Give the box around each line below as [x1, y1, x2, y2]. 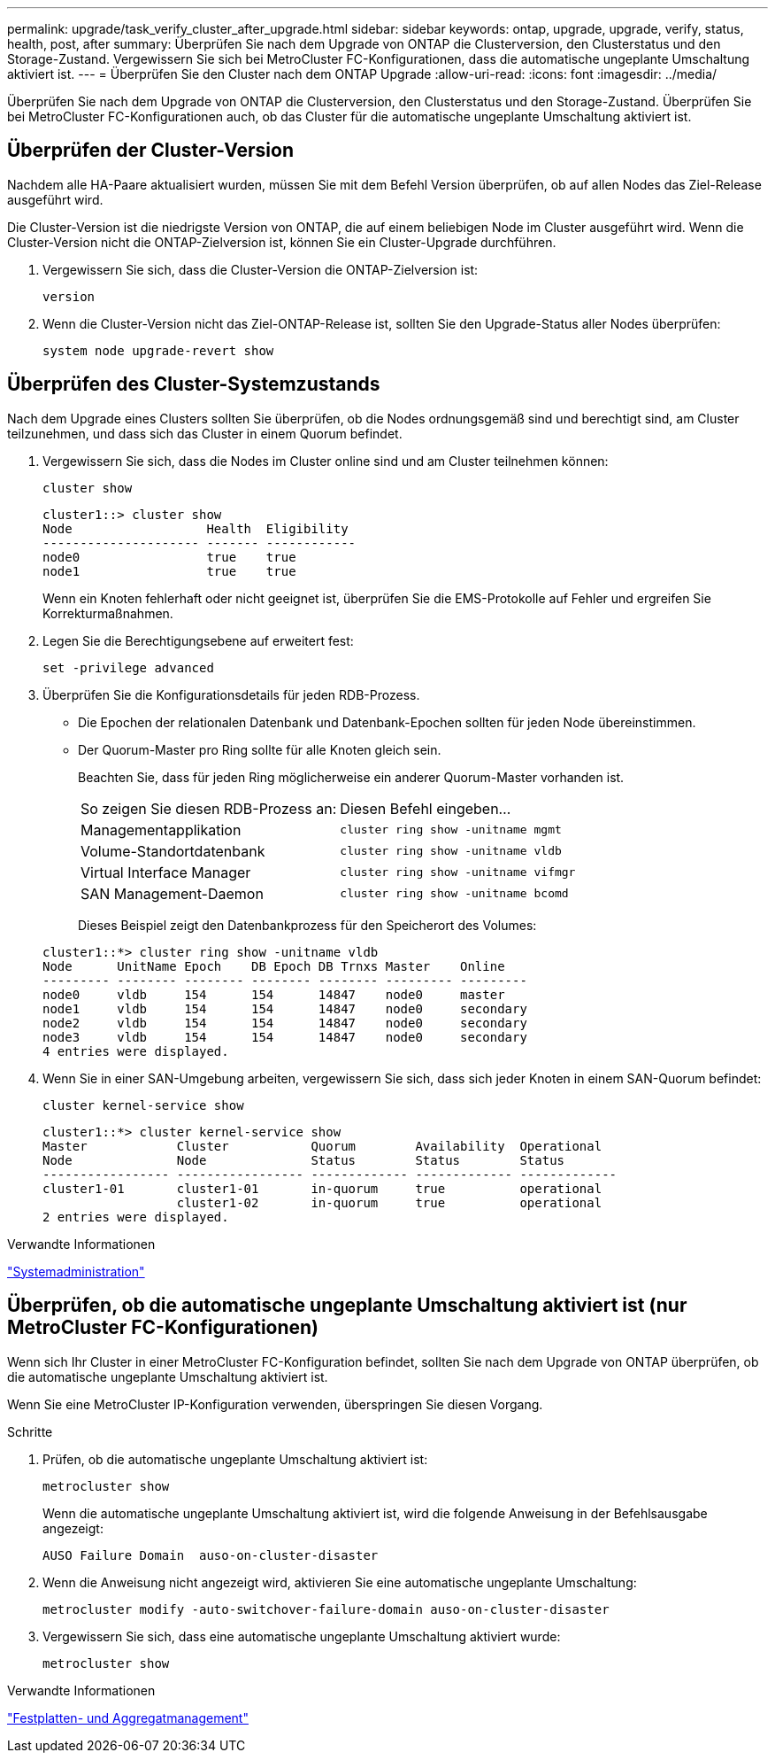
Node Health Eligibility [42, 521, 349, 536]
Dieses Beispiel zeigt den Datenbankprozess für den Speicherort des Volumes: [78, 917, 537, 933]
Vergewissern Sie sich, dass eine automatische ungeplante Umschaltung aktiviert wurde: [42, 1628, 561, 1644]
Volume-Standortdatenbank [81, 841, 265, 860]
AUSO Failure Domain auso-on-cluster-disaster [42, 1547, 379, 1562]
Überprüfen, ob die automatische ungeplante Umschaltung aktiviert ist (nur [7, 1294, 687, 1317]
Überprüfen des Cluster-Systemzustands [7, 373, 380, 396]
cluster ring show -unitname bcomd [340, 887, 569, 901]
